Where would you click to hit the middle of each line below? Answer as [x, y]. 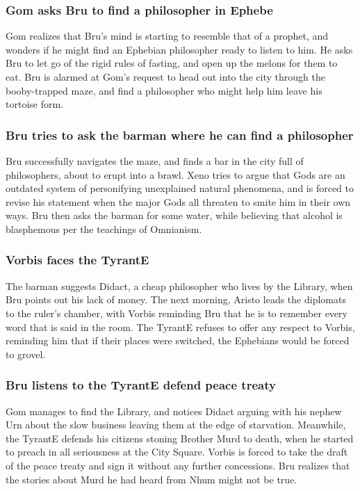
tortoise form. [34, 104]
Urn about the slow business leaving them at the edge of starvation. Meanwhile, [176, 425]
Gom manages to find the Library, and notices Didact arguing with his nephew [174, 411]
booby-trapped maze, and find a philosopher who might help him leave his [164, 90]
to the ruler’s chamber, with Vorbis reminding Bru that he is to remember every [177, 313]
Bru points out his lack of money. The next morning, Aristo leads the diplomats [176, 299]
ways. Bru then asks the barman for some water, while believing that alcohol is [174, 215]
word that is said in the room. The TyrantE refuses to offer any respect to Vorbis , [180, 327]
